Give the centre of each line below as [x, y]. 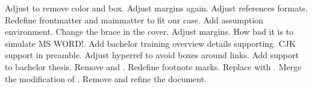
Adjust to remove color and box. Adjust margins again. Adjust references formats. [156, 8]
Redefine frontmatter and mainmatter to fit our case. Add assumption [134, 19]
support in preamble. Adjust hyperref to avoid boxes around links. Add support [152, 55]
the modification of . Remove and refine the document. [106, 78]
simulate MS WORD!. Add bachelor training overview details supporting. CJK [150, 43]
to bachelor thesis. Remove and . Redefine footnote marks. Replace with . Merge [153, 66]
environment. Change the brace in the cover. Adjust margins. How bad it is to [149, 31]
